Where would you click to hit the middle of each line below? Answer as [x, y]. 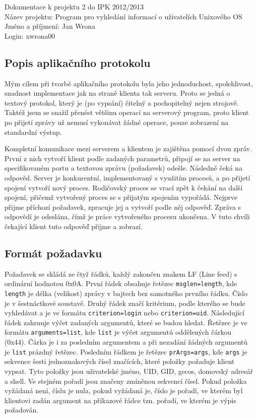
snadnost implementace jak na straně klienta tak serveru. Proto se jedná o [117, 93]
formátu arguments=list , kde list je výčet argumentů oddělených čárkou [118, 332]
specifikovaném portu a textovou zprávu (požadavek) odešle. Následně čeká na [124, 168]
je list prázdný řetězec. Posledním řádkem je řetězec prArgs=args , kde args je [126, 351]
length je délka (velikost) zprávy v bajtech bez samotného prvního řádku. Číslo [126, 293]
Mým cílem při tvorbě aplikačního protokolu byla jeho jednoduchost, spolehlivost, [129, 83]
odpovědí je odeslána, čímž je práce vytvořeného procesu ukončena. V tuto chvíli [127, 216]
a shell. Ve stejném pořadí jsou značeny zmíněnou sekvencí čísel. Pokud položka [126, 381]
